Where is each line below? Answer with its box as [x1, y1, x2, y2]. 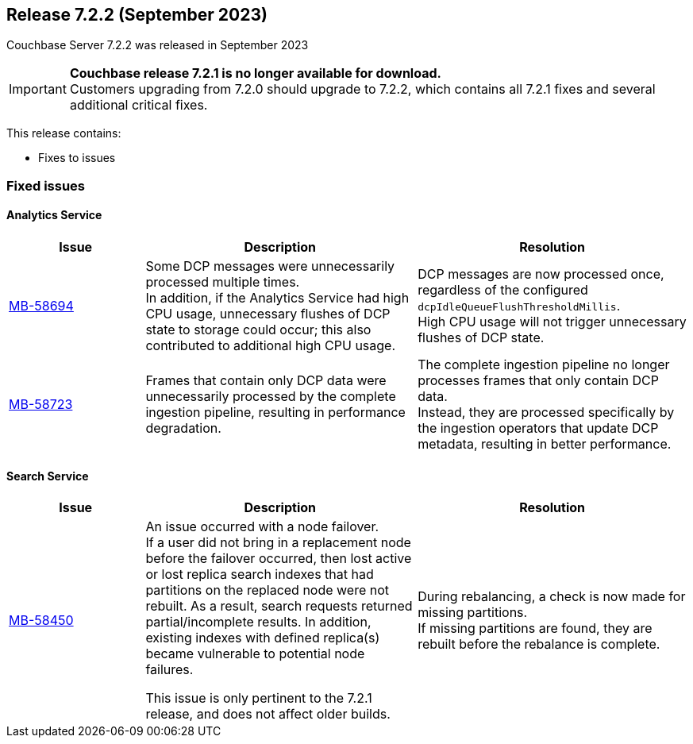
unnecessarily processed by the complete [145, 388, 396, 405]
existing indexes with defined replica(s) [145, 630, 380, 646]
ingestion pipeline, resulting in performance [145, 404, 406, 421]
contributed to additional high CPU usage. [145, 337, 396, 354]
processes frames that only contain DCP [418, 372, 659, 389]
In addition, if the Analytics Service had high [145, 290, 410, 306]
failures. [145, 661, 194, 678]
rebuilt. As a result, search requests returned [145, 598, 413, 615]
